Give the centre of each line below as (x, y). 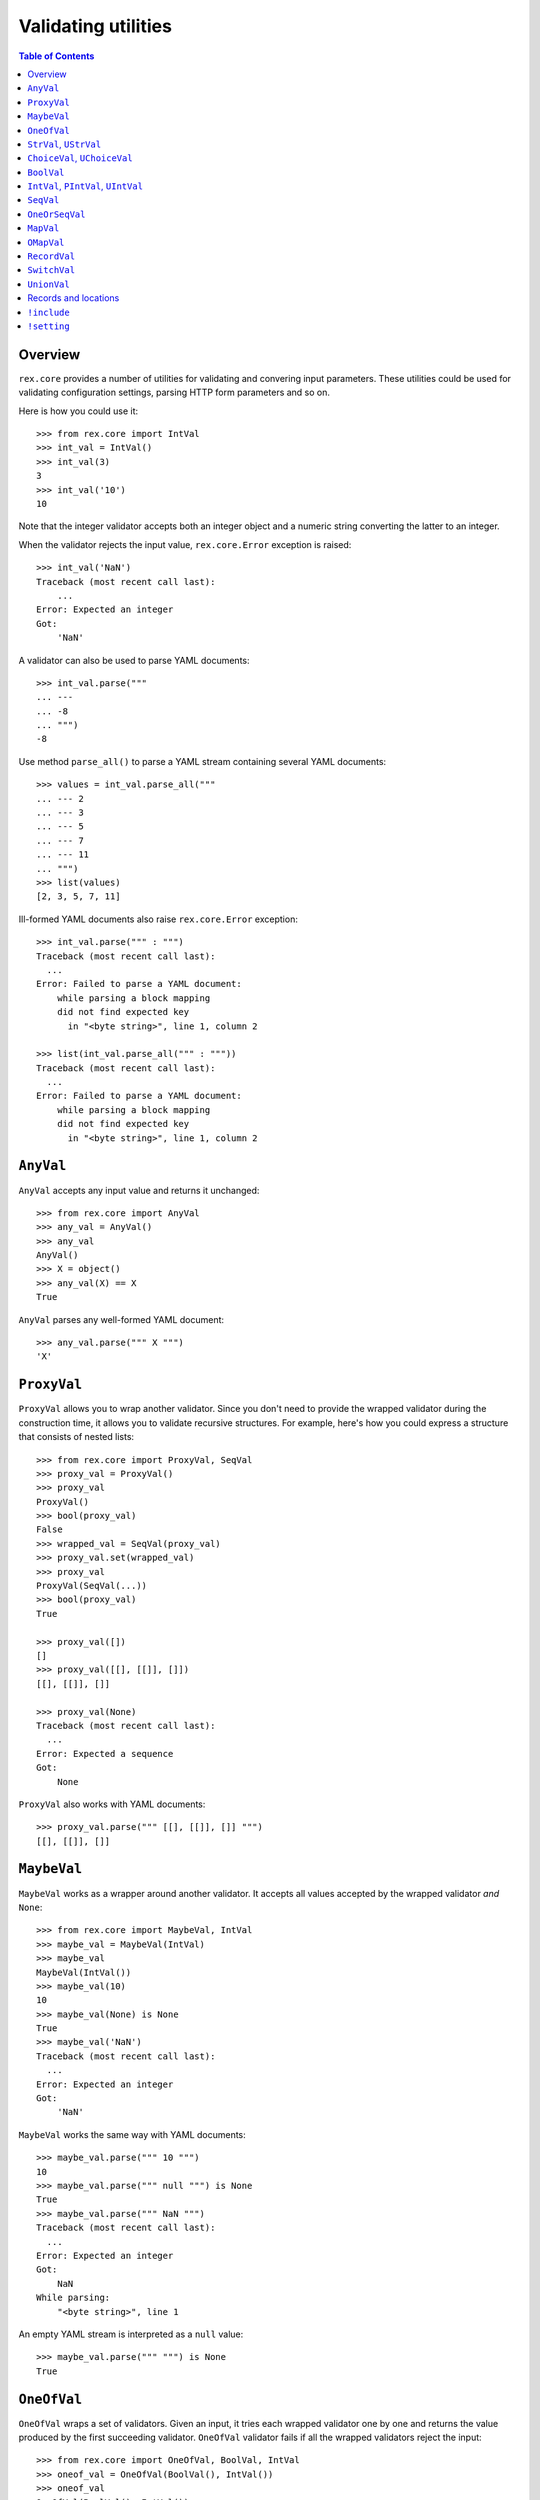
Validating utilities (95, 26)
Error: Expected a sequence (105, 1753)
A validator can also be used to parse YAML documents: (134, 660)
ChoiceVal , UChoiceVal (80, 158)
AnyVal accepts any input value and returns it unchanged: (139, 1190)
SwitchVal (51, 270)
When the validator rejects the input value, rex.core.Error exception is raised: (185, 544)
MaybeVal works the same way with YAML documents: (132, 2134)
